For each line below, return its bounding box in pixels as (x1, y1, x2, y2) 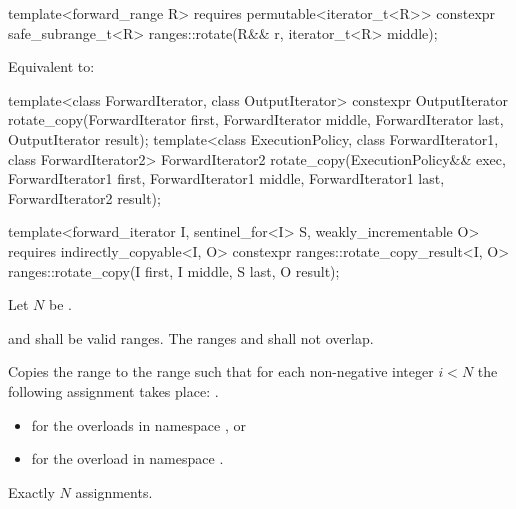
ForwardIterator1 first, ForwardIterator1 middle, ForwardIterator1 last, (8, 168, 445, 189)
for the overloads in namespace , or (31, 414, 246, 435)
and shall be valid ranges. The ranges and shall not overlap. (8, 327, 374, 348)
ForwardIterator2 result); (8, 187, 161, 208)
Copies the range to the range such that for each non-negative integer (8, 361, 434, 382)
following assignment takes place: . (8, 380, 219, 401)
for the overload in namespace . (31, 448, 224, 469)
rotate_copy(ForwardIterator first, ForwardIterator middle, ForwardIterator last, (8, 109, 504, 130)
